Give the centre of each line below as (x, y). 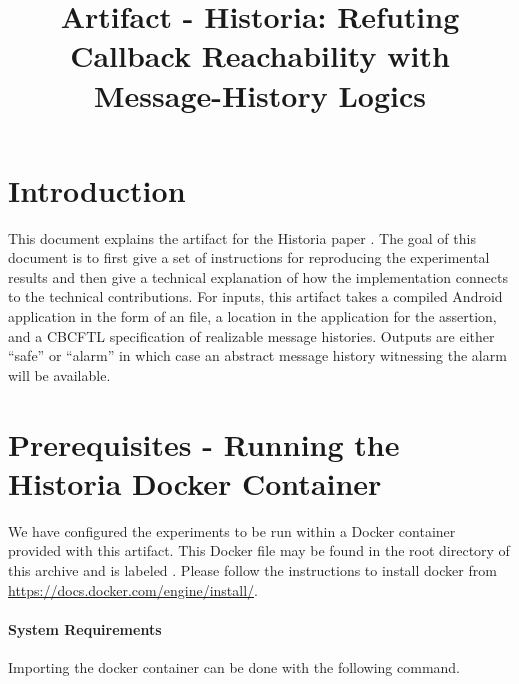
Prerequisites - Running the (204, 443)
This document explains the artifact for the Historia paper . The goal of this (242, 237)
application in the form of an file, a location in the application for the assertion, (252, 316)
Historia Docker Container (195, 482)
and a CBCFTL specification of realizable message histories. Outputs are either (251, 335)
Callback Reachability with (260, 55)
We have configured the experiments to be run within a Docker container (232, 530)
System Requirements (85, 628)
